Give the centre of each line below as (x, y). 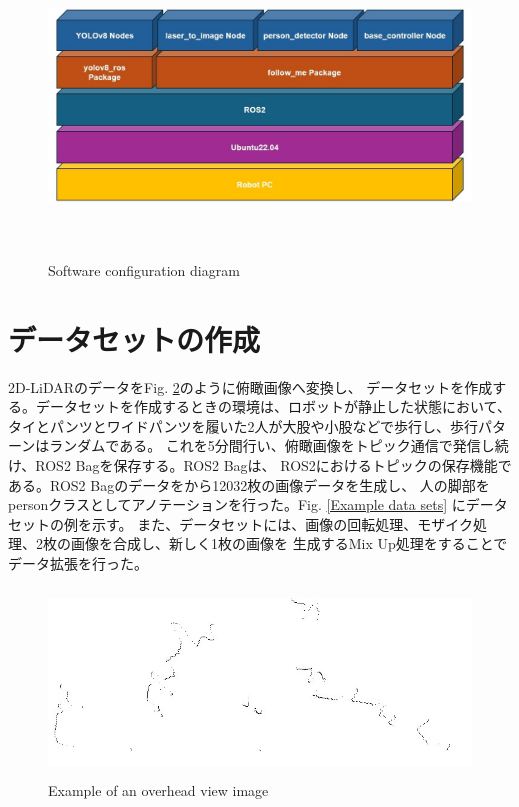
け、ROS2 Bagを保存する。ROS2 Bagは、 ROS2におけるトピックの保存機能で (260, 465)
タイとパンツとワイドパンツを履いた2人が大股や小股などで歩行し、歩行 (243, 425)
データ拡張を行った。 (78, 563)
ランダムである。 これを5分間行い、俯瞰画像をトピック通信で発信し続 (279, 445)
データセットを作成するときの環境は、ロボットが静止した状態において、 (273, 406)
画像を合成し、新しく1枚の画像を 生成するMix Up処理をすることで (289, 543)
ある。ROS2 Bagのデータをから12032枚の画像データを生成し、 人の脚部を (249, 484)
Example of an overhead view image (158, 790)
